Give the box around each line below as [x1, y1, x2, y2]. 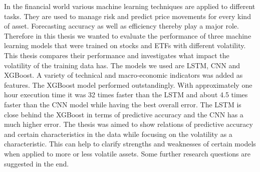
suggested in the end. [4, 158, 69, 168]
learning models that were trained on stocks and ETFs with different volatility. [4, 40, 246, 51]
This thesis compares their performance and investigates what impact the [4, 50, 229, 60]
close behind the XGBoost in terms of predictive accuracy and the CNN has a [4, 109, 243, 119]
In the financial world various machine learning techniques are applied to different [4, 1, 255, 11]
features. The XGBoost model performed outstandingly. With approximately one [4, 79, 252, 90]
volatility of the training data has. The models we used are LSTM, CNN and [4, 60, 240, 70]
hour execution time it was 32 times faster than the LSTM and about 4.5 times [4, 89, 248, 100]
